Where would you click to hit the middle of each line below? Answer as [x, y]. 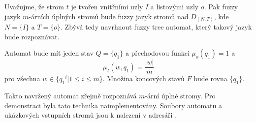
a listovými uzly [175, 6]
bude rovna [210, 78]
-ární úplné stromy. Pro [180, 96]
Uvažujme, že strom [34, 6]
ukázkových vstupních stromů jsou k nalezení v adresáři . [91, 115]
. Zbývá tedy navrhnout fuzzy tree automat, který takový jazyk [156, 27]
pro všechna [22, 78]
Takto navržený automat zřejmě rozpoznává [71, 96]
